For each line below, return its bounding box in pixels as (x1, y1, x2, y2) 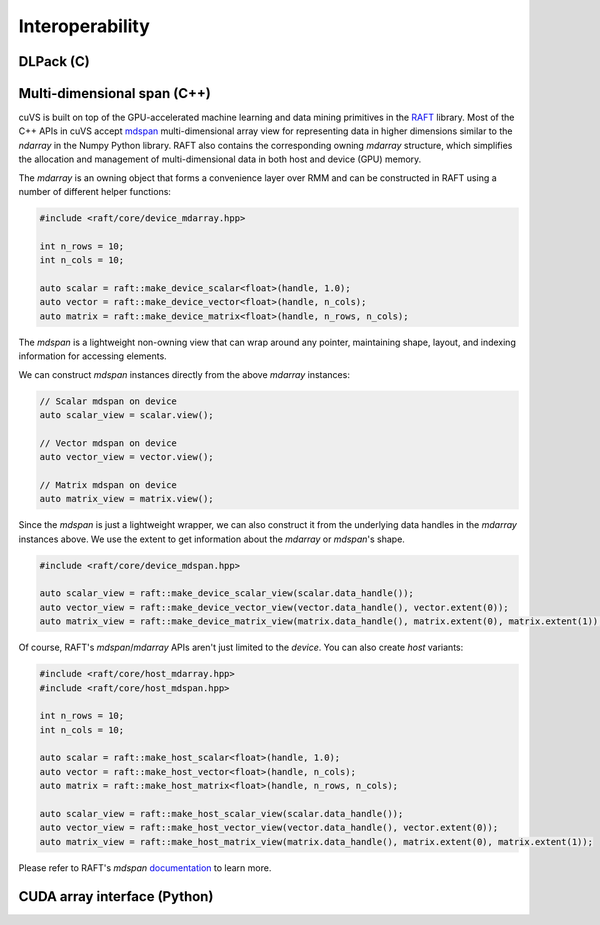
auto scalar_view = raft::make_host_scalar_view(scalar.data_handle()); (39, 808, 404, 820)
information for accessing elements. (18, 350, 167, 362)
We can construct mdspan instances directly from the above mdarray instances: (18, 368, 350, 380)
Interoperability (18, 15, 150, 37)
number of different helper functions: (18, 186, 172, 198)
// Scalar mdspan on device (39, 395, 177, 407)
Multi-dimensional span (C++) (18, 85, 212, 102)
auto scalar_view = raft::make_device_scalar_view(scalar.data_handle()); (39, 588, 415, 599)
